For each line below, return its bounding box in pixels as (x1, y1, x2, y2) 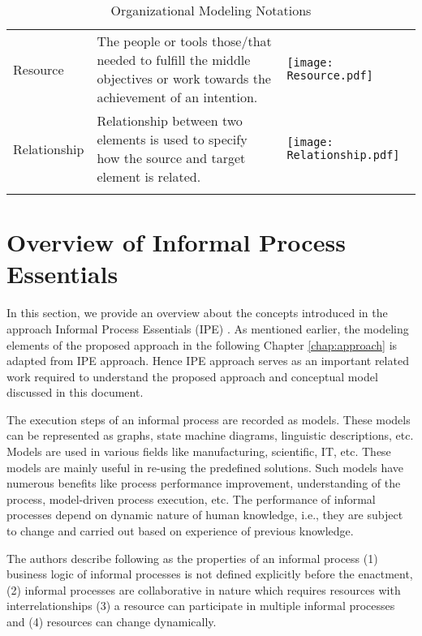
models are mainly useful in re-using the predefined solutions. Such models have (6, 458, 404, 475)
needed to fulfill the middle (97, 50, 251, 69)
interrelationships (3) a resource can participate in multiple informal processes (6, 597, 395, 614)
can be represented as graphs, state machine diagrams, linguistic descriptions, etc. (6, 427, 414, 444)
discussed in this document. (6, 384, 144, 401)
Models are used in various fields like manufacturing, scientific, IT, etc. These (6, 443, 391, 460)
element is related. (97, 167, 201, 186)
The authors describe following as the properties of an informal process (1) (6, 549, 378, 566)
